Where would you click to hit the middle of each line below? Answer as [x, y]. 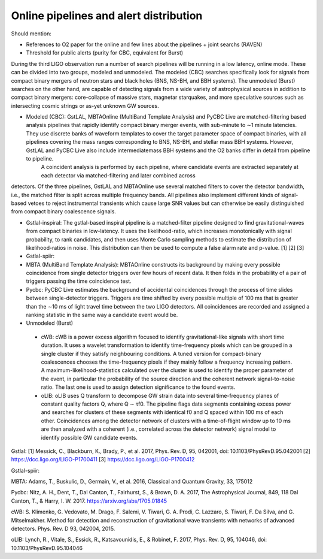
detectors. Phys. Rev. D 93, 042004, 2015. [63, 529]
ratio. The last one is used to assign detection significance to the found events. [138, 387]
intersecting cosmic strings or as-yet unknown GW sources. [85, 105]
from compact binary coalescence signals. [64, 211]
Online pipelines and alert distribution [107, 16]
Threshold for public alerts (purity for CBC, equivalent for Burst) [105, 53]
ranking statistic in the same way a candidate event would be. [102, 315]
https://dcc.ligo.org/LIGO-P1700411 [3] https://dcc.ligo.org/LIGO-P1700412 [103, 460]
